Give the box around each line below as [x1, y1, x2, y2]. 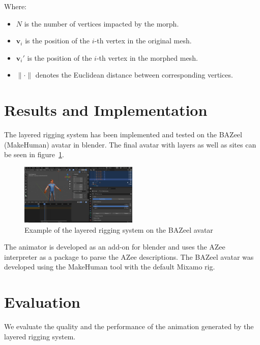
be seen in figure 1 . [4, 149, 64, 160]
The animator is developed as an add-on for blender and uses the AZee [4, 241, 225, 252]
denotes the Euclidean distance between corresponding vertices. [35, 69, 233, 80]
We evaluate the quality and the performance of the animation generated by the [4, 321, 254, 332]
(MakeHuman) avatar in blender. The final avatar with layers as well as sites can [4, 139, 256, 150]
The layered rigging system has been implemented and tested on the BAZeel [4, 129, 242, 140]
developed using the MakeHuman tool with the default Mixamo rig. [4, 261, 215, 272]
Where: [4, 1, 26, 11]
